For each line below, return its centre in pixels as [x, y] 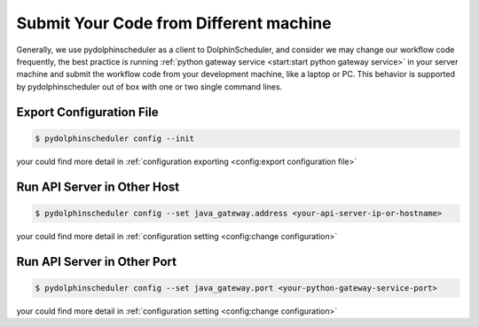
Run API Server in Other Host [98, 187]
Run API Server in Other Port [97, 261]
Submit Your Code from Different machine [174, 23]
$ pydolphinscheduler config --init [115, 138]
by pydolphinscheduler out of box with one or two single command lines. [149, 86]
